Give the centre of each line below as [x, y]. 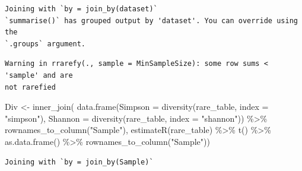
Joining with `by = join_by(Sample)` [79, 162]
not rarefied [30, 87]
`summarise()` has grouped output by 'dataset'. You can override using [151, 20]
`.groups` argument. [45, 44]
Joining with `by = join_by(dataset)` [81, 9]
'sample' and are [39, 75]
